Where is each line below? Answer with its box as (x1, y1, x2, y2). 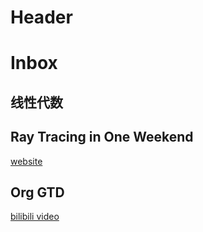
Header (10, 6, 73, 29)
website (10, 155, 43, 167)
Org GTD (10, 184, 65, 201)
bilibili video (10, 211, 60, 223)
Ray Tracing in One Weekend (10, 129, 194, 146)
